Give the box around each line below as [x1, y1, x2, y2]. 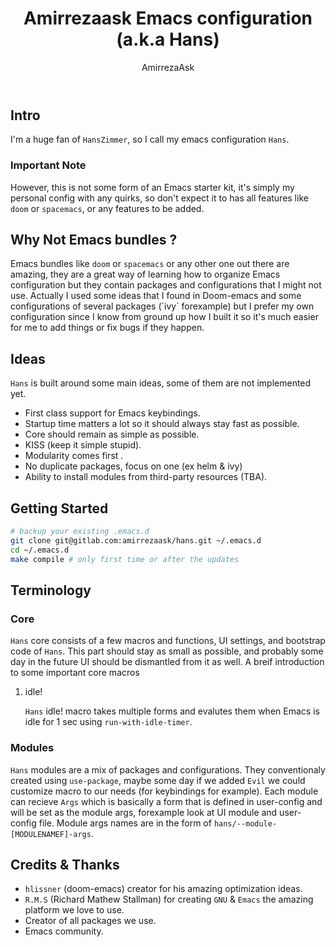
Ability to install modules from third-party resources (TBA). [24, 471, 268, 483]
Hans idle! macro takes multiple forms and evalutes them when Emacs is [24, 705, 320, 717]
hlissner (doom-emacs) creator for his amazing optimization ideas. [24, 883, 303, 895]
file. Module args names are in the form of [38, 817, 212, 829]
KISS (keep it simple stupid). [24, 439, 142, 451]
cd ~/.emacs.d [10, 545, 70, 555]
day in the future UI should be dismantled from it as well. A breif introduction [10, 656, 325, 668]
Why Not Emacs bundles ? [10, 232, 178, 249]
